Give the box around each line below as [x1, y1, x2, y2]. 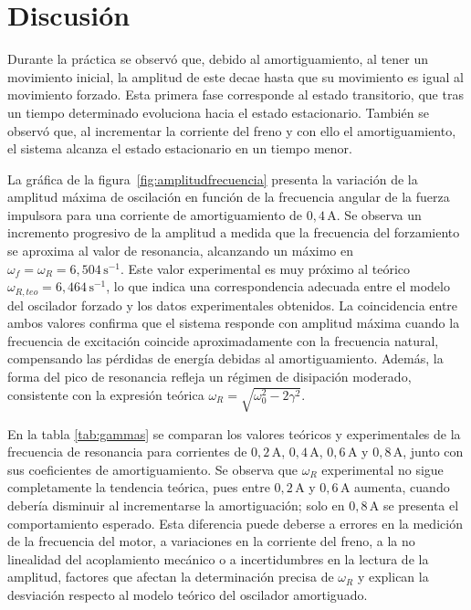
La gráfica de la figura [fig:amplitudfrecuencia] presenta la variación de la [7, 169, 418, 188]
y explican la [357, 567, 429, 586]
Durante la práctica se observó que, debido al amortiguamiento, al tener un [7, 49, 428, 68]
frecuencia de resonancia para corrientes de [7, 442, 247, 461]
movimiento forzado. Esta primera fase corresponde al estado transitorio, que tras [7, 85, 464, 104]
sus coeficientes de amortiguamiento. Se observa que [7, 459, 298, 479]
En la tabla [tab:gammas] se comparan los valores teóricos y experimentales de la [7, 424, 461, 443]
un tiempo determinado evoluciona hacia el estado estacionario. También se [7, 102, 429, 121]
